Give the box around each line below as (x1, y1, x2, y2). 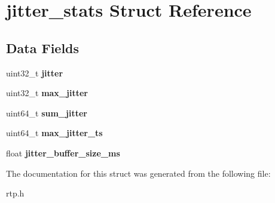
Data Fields (6, 38, 80, 57)
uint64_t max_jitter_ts (6, 127, 103, 139)
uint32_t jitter (6, 66, 63, 79)
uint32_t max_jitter (6, 87, 88, 99)
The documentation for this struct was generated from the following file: (6, 167, 271, 179)
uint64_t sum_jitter (6, 106, 87, 119)
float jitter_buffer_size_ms (6, 146, 120, 159)
